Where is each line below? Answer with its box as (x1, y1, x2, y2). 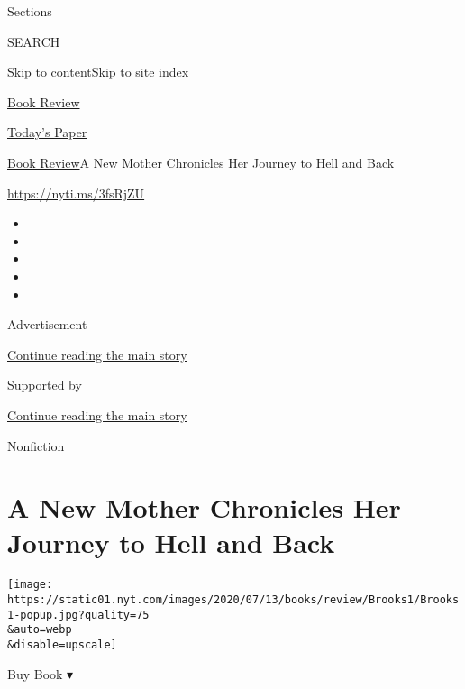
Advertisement (7, 315, 87, 334)
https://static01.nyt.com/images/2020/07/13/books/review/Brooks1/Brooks (7, 593, 460, 607)
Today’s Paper (7, 123, 87, 142)
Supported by (7, 375, 82, 394)
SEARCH (7, 32, 60, 51)
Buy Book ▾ (7, 664, 74, 683)
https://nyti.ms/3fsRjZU (7, 183, 145, 202)
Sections (7, 2, 52, 20)
